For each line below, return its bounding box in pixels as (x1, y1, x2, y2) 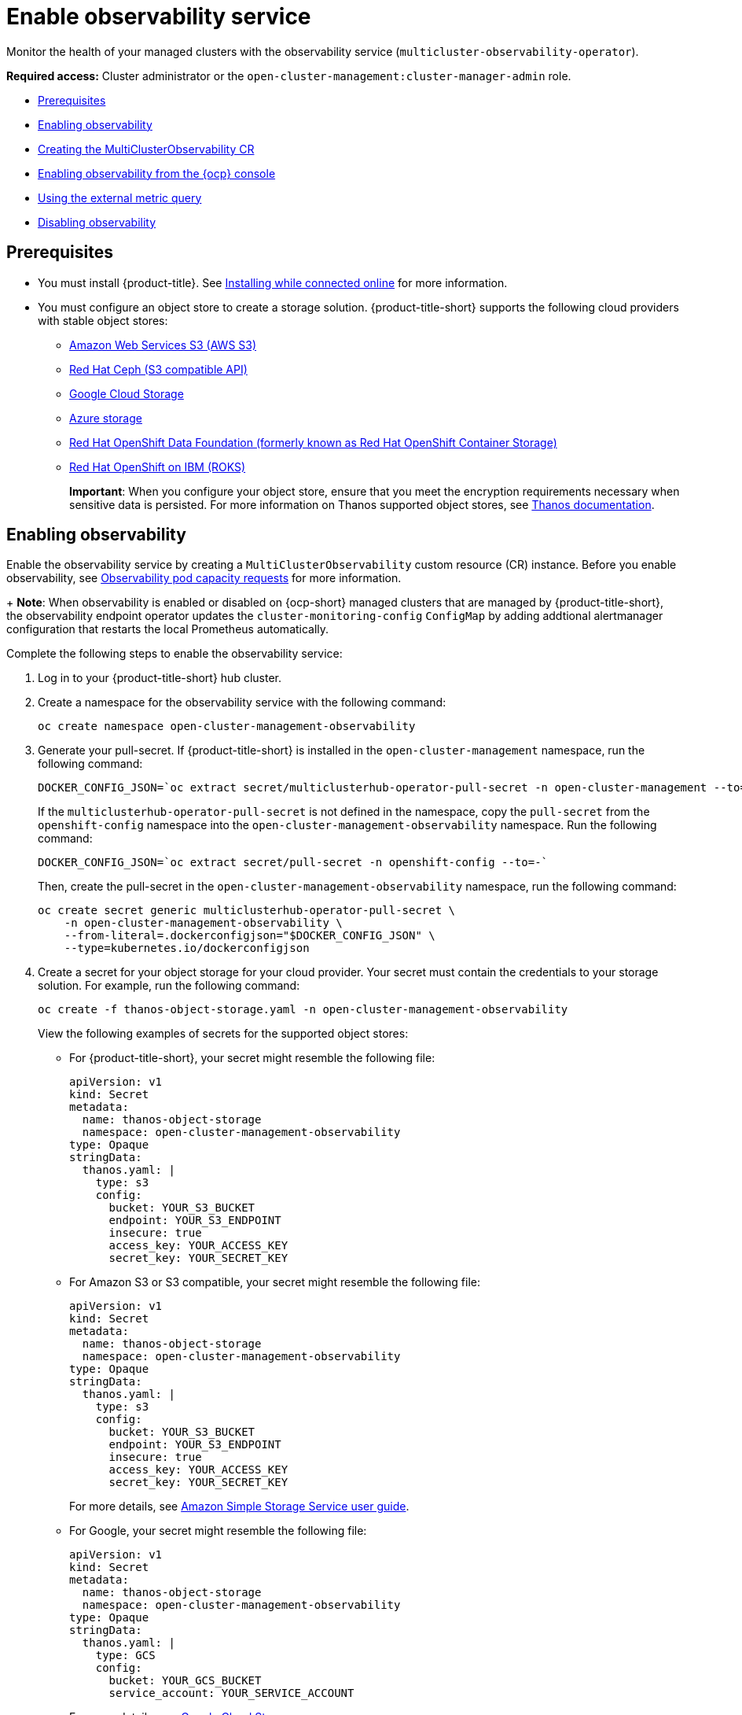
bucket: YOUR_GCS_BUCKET (108, 1674, 262, 1687)
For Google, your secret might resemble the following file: (69, 1524, 367, 1538)
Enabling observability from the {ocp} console (38, 166, 276, 180)
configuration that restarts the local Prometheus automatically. (6, 622, 329, 636)
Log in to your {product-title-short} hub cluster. (38, 671, 281, 685)
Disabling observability (38, 215, 156, 229)
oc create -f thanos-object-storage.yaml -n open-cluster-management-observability (38, 1003, 568, 1016)
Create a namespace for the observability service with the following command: (38, 695, 446, 710)
